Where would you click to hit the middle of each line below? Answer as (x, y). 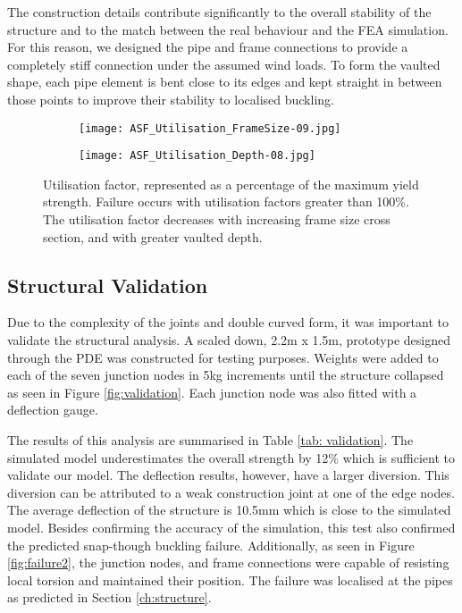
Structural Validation (108, 285)
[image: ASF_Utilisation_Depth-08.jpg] (197, 156)
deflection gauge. (53, 410)
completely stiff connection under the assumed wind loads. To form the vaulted (224, 64)
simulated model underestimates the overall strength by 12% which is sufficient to (231, 457)
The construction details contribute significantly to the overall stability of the (219, 12)
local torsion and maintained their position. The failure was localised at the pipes (230, 579)
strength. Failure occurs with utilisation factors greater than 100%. (226, 202)
